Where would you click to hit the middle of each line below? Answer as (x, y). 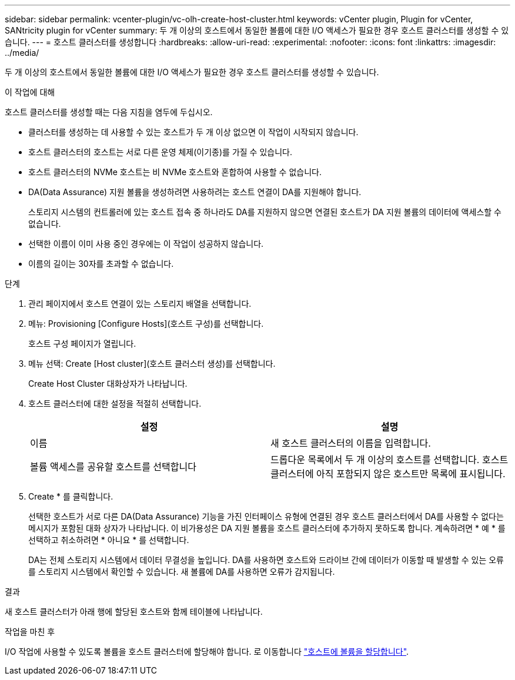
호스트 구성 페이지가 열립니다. (82, 344)
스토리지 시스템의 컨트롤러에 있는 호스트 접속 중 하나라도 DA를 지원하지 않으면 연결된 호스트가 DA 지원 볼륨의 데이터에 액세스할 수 (265, 212)
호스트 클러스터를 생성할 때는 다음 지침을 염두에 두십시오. (109, 112)
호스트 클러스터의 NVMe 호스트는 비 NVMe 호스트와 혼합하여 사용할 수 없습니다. (175, 172)
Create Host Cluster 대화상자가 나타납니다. (108, 383)
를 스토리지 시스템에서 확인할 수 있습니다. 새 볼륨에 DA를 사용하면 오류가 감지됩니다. (182, 572)
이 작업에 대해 (30, 92)
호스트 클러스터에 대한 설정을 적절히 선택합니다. (115, 403)
